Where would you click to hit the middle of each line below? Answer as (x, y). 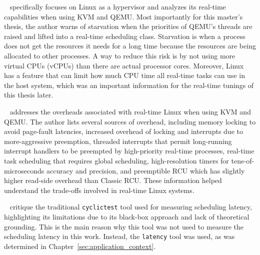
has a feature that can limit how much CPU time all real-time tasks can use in (124, 75)
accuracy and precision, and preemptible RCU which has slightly (145, 170)
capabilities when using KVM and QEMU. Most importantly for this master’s (123, 16)
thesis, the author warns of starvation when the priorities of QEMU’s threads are (128, 26)
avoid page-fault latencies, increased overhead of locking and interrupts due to (123, 131)
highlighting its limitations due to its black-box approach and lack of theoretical (127, 216)
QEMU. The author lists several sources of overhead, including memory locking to (130, 121)
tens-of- (243, 160)
